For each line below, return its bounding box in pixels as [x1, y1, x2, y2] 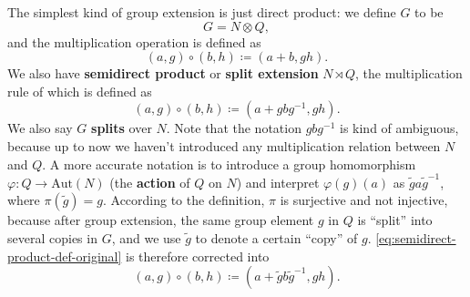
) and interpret [236, 172, 320, 191]
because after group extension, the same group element [7, 210, 314, 230]
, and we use [111, 229, 181, 248]
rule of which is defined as [7, 81, 152, 100]
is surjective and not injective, [280, 190, 448, 210]
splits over [91, 118, 152, 138]
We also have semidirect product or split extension [7, 64, 319, 83]
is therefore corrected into [126, 246, 270, 265]
